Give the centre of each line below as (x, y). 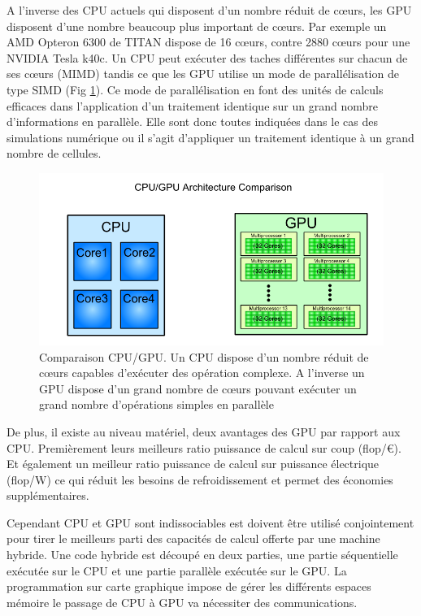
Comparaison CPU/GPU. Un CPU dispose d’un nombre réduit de (204, 356)
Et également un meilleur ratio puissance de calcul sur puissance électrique (193, 464)
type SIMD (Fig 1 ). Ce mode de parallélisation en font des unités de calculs (195, 89)
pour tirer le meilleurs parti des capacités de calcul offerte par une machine (193, 538)
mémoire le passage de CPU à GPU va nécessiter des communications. (182, 602)
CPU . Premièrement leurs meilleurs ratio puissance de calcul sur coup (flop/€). (204, 447)
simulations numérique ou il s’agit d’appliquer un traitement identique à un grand (210, 137)
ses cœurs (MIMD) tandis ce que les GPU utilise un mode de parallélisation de (203, 74)
